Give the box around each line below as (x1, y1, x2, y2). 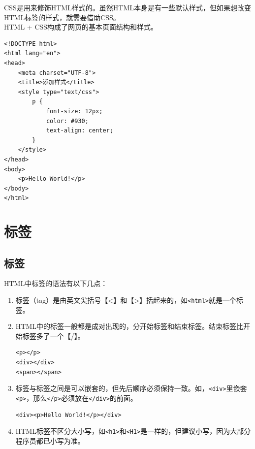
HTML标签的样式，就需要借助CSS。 (4, 12, 120, 22)
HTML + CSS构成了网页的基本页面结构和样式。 (4, 22, 158, 32)
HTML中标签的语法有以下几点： (4, 278, 108, 289)
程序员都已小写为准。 (15, 435, 85, 446)
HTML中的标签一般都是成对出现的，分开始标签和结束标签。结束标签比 (15, 321, 243, 331)
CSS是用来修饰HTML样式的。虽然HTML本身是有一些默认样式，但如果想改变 (4, 2, 252, 12)
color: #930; (46, 117, 89, 125)
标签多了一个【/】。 (22, 330, 85, 341)
